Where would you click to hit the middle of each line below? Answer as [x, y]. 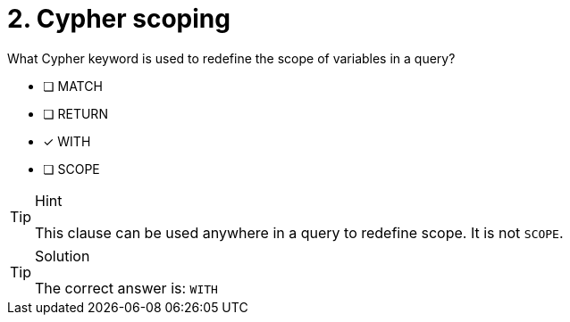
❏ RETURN [75, 113]
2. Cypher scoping [119, 19]
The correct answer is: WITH [126, 288]
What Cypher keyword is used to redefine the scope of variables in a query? [231, 58]
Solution [63, 256]
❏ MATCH [73, 86]
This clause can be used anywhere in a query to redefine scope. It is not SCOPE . [299, 232]
